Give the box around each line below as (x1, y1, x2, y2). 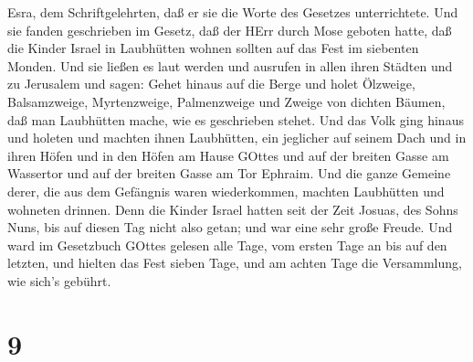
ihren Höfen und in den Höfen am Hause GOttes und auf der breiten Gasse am (7, 145, 449, 165)
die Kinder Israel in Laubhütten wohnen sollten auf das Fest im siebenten (7, 38, 419, 58)
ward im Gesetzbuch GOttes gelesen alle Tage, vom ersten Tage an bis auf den (7, 235, 447, 254)
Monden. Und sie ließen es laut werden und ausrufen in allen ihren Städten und (7, 56, 453, 75)
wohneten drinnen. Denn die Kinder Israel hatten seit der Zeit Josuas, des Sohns (7, 199, 458, 218)
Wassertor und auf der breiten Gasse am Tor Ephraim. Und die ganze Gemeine (7, 164, 451, 183)
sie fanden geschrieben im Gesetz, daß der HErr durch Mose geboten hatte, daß (7, 20, 452, 39)
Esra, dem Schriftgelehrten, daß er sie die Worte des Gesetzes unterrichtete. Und (7, 3, 458, 21)
